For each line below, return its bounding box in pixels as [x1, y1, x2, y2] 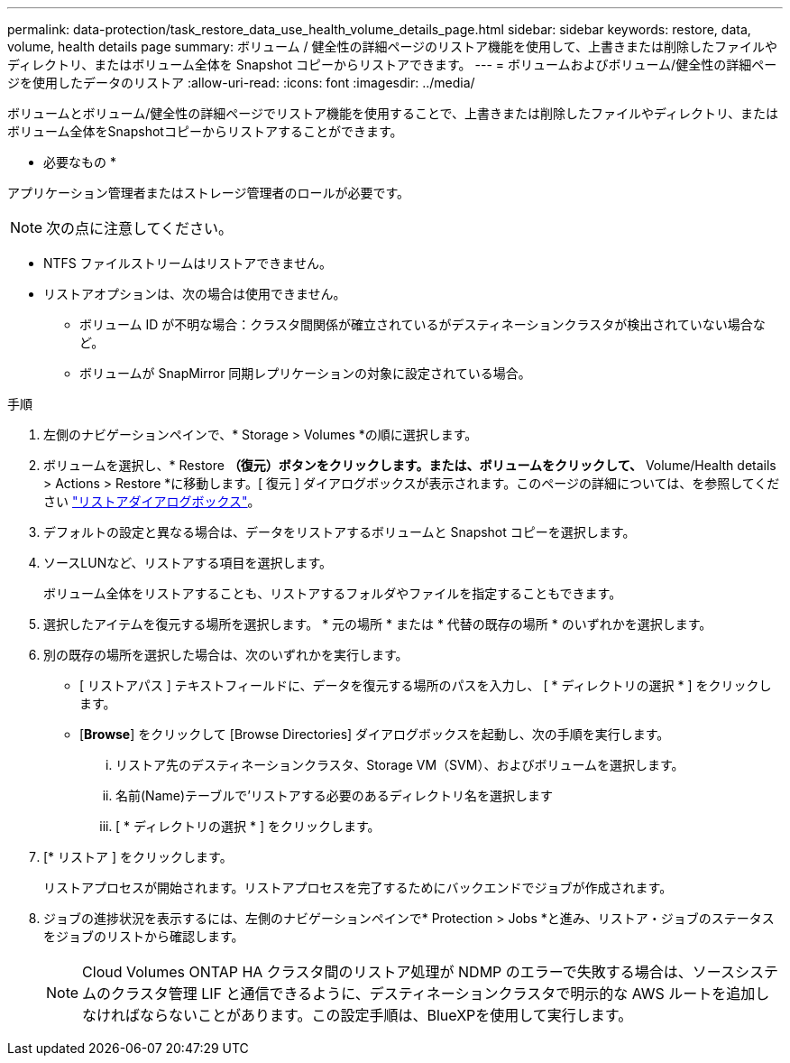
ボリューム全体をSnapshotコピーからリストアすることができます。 [7, 124, 403, 139]
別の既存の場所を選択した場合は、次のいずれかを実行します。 [43, 647, 409, 662]
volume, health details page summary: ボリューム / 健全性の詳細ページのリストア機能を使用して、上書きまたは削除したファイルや [7, 39, 777, 54]
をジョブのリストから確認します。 [43, 929, 244, 944]
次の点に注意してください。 [46, 219, 234, 237]
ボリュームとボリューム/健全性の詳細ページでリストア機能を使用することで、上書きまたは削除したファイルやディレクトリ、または [7, 106, 779, 121]
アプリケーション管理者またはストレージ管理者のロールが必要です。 [7, 185, 410, 200]
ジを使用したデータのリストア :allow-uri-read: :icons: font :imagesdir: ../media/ [7, 75, 475, 90]
